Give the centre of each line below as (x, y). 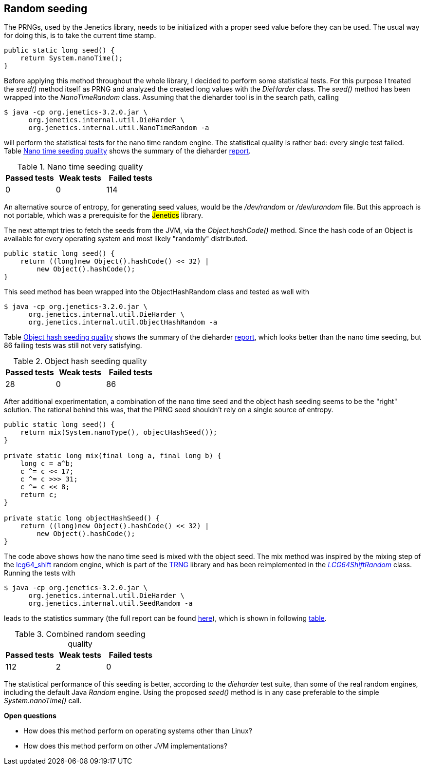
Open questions (30, 716)
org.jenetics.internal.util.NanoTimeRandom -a (119, 128)
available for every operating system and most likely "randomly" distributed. (126, 239)
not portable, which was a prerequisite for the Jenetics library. (104, 215)
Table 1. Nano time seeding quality (80, 167)
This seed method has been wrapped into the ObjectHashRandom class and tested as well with (157, 292)
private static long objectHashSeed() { (82, 518)
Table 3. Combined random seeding (80, 634)
